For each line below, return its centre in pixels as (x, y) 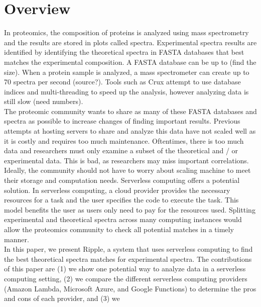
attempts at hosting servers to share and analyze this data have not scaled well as (130, 131)
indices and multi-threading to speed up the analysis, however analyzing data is (126, 91)
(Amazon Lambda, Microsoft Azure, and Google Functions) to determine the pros (130, 288)
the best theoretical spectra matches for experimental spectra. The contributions (128, 259)
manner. (17, 239)
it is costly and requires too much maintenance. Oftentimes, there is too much (124, 140)
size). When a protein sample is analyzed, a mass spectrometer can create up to (127, 72)
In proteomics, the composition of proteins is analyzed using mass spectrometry (126, 32)
